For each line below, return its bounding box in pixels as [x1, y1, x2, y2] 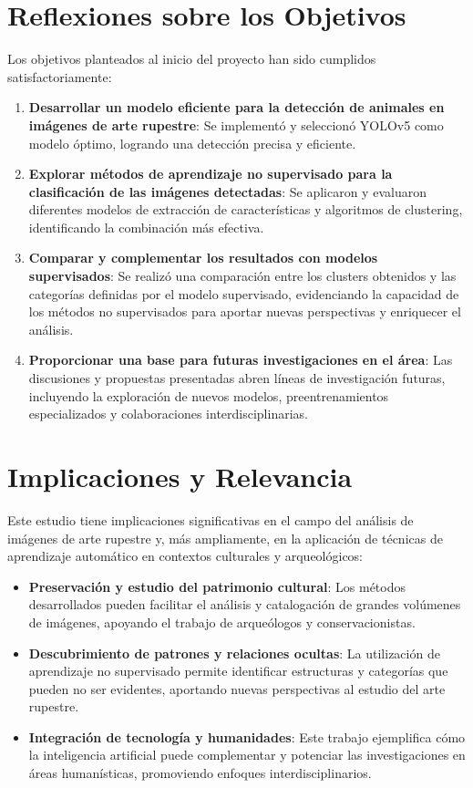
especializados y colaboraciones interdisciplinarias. [28, 404, 308, 423]
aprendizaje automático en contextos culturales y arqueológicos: [7, 546, 364, 565]
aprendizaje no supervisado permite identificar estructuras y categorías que [28, 661, 448, 680]
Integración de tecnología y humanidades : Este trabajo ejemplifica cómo [28, 727, 466, 746]
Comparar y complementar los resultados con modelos [28, 248, 378, 267]
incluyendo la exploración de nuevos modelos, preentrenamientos [28, 386, 389, 405]
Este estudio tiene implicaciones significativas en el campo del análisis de [7, 510, 414, 529]
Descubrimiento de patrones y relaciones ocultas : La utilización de [28, 643, 440, 662]
